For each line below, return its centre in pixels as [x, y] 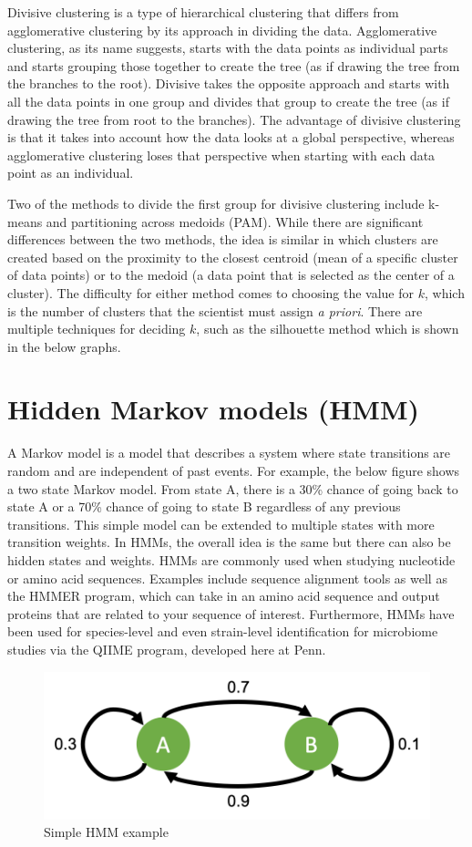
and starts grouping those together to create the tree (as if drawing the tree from [234, 65]
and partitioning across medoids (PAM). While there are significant [235, 221]
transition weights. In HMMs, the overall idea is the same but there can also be [229, 542]
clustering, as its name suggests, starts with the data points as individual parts [228, 48]
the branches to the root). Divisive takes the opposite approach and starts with [229, 83]
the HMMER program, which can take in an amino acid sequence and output [224, 596]
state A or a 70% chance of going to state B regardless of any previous [204, 506]
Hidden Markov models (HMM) [214, 409]
